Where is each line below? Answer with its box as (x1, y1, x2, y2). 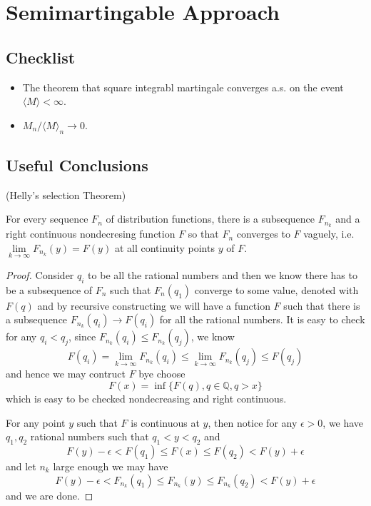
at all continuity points (114, 240, 215, 255)
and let (6, 459, 36, 473)
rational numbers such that (30, 429, 149, 444)
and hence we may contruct (6, 366, 126, 381)
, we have (322, 415, 364, 430)
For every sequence (6, 211, 88, 226)
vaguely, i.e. (303, 226, 355, 241)
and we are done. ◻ (6, 487, 93, 502)
